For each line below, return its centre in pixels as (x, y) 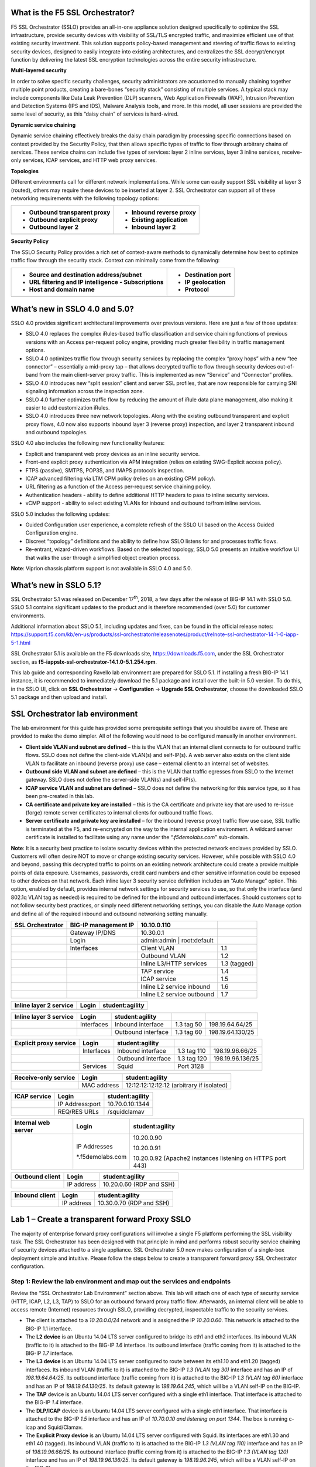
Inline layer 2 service (44, 1005)
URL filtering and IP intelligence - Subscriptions (96, 282)
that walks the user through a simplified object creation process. (103, 557)
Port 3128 (191, 1066)
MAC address (100, 1086)
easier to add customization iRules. (68, 407)
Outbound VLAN (163, 956)
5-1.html (20, 643)
